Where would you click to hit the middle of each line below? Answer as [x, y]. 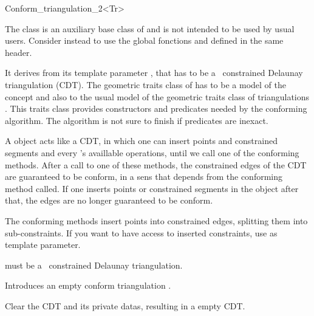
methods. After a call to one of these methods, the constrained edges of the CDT [156, 164]
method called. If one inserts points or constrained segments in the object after [152, 188]
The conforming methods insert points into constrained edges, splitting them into [156, 220]
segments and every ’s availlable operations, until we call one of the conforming [152, 152]
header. [19, 52]
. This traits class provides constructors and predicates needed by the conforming [156, 108]
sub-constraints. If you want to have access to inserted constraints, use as [141, 232]
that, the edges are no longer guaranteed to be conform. [109, 200]
